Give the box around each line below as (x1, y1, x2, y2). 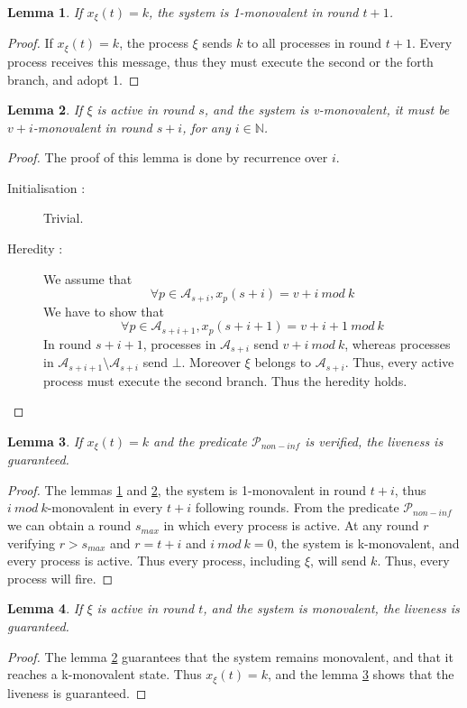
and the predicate (153, 431, 247, 450)
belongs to (254, 353, 312, 372)
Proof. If (7, 33, 53, 52)
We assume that (43, 269, 133, 288)
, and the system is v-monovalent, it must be (204, 100, 450, 119)
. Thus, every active (344, 353, 454, 372)
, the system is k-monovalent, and (273, 533, 460, 552)
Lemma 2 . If (7, 100, 83, 119)
